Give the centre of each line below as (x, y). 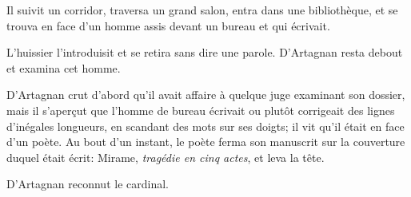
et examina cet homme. (64, 67)
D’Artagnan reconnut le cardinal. (88, 184)
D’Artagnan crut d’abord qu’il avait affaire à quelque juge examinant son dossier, (206, 95)
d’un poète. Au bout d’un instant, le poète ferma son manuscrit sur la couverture (206, 142)
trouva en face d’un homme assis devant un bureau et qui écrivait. (168, 25)
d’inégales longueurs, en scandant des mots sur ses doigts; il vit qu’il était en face (205, 126)
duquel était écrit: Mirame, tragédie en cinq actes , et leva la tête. (166, 157)
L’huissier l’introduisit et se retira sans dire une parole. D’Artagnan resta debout (205, 52)
